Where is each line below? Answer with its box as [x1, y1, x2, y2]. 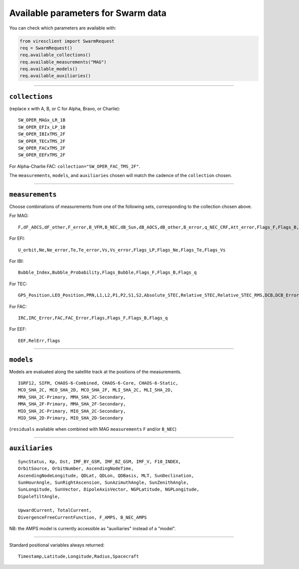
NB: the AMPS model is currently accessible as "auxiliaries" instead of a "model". [9, 526, 176, 532]
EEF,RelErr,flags [18, 338, 60, 344]
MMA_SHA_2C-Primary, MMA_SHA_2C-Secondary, [18, 394, 126, 400]
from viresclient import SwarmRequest [19, 38, 115, 44]
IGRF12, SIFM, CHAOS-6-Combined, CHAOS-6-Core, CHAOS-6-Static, [18, 380, 179, 386]
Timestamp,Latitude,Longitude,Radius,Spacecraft [18, 554, 139, 560]
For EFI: [9, 235, 25, 241]
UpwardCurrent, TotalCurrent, [18, 508, 92, 513]
